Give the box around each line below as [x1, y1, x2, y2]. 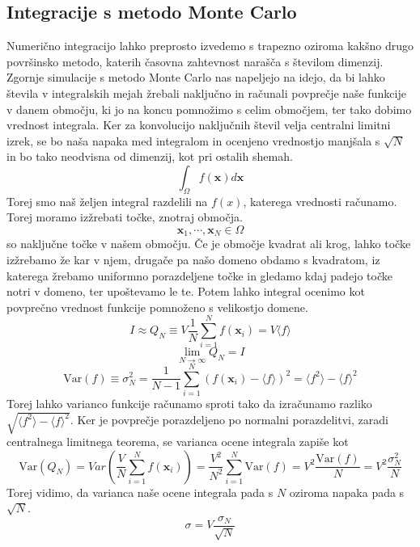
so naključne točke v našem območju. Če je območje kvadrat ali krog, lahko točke [6, 235, 411, 252]
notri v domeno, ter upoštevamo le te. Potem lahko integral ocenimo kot [6, 283, 365, 300]
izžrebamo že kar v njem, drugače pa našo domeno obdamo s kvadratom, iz [6, 250, 380, 267]
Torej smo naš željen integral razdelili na [6, 192, 208, 209]
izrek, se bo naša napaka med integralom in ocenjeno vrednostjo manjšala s [6, 132, 380, 149]
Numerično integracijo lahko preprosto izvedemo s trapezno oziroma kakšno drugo [6, 37, 414, 54]
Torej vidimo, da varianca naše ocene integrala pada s [6, 483, 274, 500]
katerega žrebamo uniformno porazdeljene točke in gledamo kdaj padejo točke [6, 267, 392, 284]
